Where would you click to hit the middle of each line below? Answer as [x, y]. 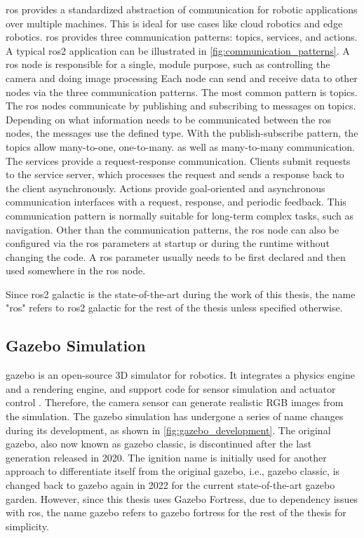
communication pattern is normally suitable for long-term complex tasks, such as [180, 215]
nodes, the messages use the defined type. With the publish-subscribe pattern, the [182, 133]
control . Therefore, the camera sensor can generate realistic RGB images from [175, 402]
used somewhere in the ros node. [76, 270]
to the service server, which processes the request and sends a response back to [175, 174]
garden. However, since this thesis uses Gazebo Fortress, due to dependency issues [182, 498]
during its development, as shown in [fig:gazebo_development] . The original [168, 430]
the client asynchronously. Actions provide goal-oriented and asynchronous [166, 188]
